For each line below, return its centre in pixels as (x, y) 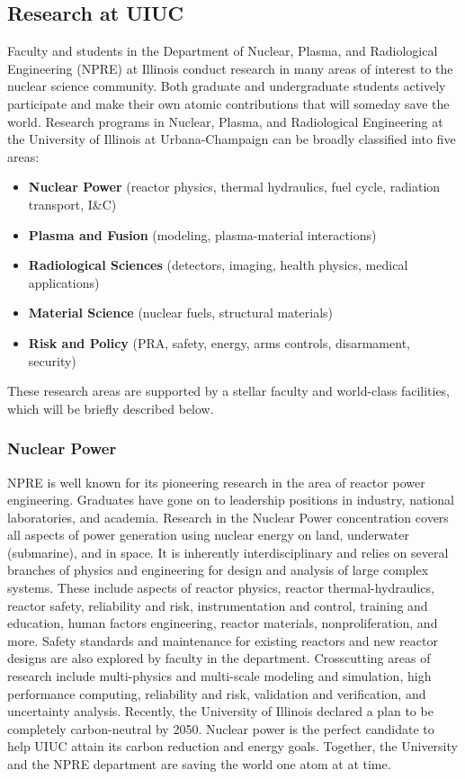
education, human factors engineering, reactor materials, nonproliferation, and (223, 623)
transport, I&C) (72, 204)
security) (52, 360)
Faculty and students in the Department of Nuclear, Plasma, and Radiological (223, 51)
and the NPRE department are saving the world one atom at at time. (199, 764)
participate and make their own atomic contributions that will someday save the (228, 103)
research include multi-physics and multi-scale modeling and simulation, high (219, 676)
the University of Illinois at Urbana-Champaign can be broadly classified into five (232, 139)
